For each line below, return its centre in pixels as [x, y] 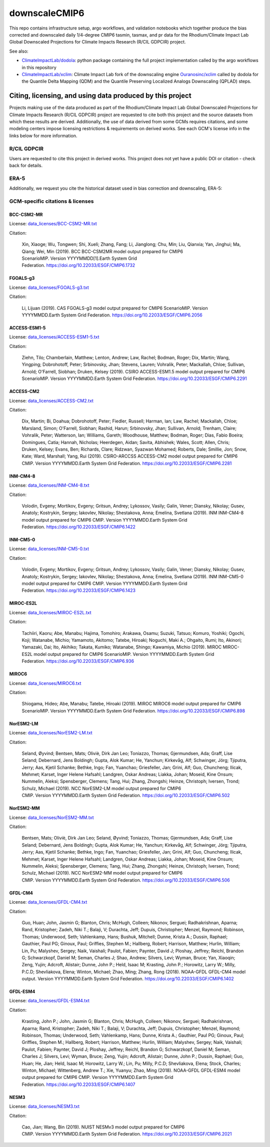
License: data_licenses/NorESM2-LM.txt [51, 733]
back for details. [26, 166]
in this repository [39, 67]
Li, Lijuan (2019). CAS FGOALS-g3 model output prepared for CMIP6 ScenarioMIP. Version [115, 308]
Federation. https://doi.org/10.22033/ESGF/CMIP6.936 [78, 661]
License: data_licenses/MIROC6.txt [45, 683]
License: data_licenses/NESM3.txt [44, 1106]
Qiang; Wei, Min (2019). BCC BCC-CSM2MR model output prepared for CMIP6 [102, 251]
